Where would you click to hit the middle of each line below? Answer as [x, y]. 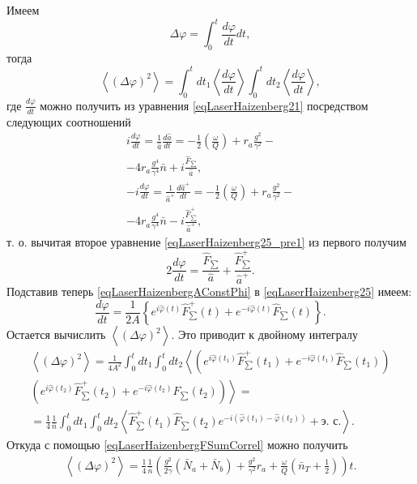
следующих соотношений [69, 121]
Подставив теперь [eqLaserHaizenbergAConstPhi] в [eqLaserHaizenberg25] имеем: [209, 291]
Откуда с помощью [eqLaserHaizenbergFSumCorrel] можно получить [177, 445]
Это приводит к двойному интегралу [268, 334]
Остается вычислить [56, 334]
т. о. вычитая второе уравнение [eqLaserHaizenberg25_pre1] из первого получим [206, 241]
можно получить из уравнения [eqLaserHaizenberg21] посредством [204, 105]
